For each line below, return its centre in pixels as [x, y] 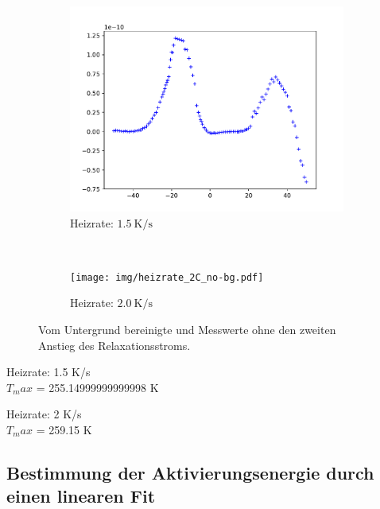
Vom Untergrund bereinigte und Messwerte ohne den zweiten [187, 330]
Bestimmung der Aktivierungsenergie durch [190, 472]
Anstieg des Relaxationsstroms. [114, 345]
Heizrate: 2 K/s [44, 414]
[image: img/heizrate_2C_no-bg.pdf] [167, 277]
